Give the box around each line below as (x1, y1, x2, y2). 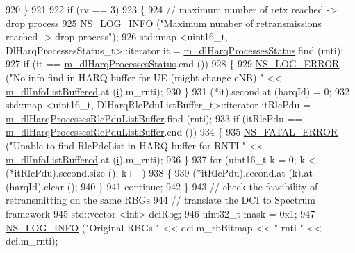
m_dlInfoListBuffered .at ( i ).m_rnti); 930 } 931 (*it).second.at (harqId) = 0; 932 (6, 83, 350, 98)
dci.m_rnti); (6, 234, 58, 248)
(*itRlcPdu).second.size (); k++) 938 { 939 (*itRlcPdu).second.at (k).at (6, 165, 313, 180)
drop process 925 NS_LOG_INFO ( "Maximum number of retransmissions (6, 15, 322, 30)
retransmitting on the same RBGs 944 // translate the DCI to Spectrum (6, 193, 316, 207)
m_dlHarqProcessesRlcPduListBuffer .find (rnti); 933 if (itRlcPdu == (6, 111, 303, 125)
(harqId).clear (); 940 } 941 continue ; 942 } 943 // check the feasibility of (6, 179, 318, 193)
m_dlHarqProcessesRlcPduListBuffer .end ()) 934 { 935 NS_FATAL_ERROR (6, 124, 338, 139)
